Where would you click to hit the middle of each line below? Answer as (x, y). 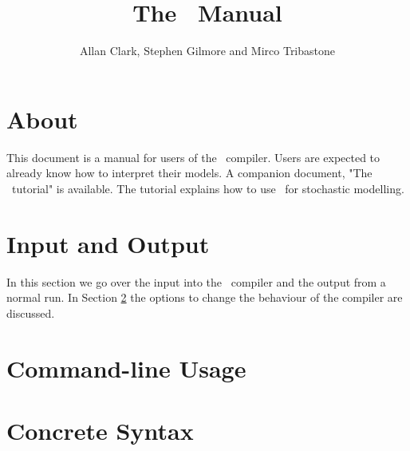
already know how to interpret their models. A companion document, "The (189, 173)
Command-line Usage (126, 368)
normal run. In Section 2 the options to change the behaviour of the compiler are (205, 297)
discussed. (31, 313)
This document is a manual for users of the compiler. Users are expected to (193, 157)
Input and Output (108, 243)
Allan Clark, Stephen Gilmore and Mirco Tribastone (207, 51)
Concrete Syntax (100, 430)
